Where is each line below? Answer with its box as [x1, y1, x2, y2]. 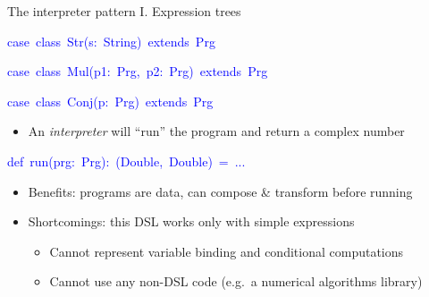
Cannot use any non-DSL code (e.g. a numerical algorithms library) [49, 272, 423, 291]
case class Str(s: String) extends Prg [7, 31, 215, 50]
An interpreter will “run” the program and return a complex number [28, 122, 405, 140]
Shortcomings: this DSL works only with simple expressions [28, 212, 355, 231]
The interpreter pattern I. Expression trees [7, 2, 241, 20]
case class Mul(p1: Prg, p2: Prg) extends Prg [7, 62, 268, 81]
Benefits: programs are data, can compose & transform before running [28, 182, 413, 200]
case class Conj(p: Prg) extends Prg [7, 91, 214, 110]
